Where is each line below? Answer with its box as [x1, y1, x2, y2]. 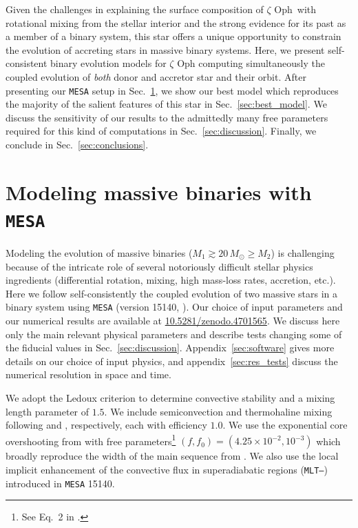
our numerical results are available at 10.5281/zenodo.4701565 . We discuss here [6, 313, 340, 328]
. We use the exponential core [222, 418, 348, 432]
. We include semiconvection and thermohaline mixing [104, 404, 333, 418]
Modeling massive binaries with [6, 177, 312, 206]
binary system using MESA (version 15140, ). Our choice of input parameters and [6, 300, 343, 314]
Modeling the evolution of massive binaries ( [6, 246, 193, 260]
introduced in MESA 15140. [6, 476, 115, 490]
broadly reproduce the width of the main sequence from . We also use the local [6, 449, 339, 463]
